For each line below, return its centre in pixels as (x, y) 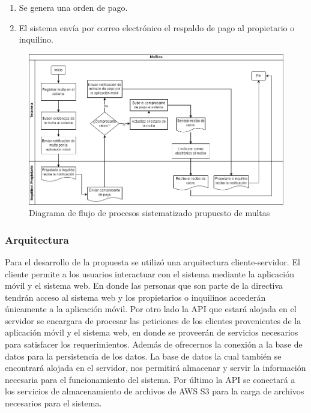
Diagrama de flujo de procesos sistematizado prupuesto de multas (149, 213)
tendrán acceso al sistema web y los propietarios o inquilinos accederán (135, 297)
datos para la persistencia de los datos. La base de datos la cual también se (143, 356)
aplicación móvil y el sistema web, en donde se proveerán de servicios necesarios (152, 332)
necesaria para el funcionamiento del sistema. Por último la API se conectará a (150, 379)
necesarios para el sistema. (53, 403)
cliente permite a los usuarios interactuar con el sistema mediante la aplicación (149, 273)
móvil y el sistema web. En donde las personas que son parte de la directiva (144, 285)
